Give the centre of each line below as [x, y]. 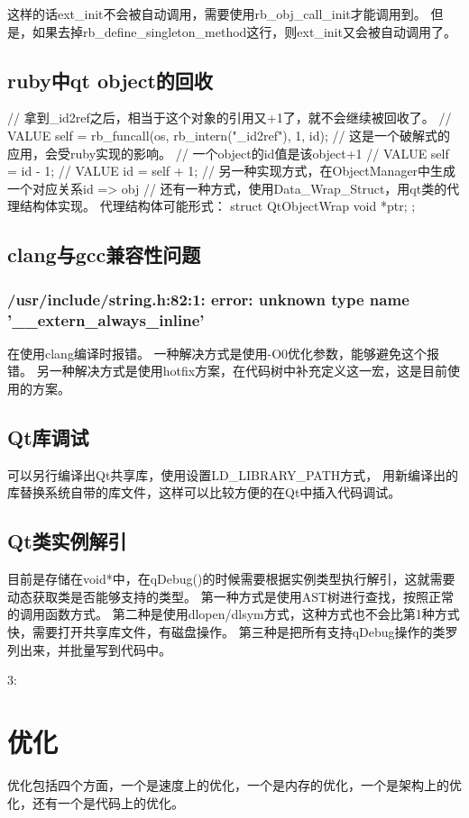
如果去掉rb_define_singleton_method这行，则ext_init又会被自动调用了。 [244, 31]
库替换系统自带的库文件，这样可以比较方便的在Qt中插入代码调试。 [204, 492]
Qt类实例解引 [67, 541]
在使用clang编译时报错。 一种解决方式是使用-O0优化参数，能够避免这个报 [224, 353]
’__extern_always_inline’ [106, 319]
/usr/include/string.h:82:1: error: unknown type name [208, 299]
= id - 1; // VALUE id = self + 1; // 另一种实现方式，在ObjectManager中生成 [232, 171]
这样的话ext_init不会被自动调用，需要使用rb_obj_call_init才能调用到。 [217, 14]
